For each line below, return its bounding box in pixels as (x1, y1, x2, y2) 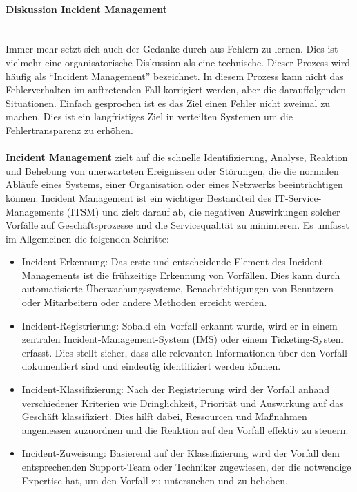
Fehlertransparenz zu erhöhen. (6, 122, 133, 137)
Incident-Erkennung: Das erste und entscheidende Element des (21, 254, 286, 269)
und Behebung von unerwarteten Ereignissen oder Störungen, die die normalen (6, 163, 339, 178)
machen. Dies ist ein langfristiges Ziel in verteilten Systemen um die (6, 109, 293, 124)
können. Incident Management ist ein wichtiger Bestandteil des (6, 190, 272, 205)
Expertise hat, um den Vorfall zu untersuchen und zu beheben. (21, 473, 288, 487)
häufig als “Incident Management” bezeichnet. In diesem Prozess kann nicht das (6, 68, 344, 83)
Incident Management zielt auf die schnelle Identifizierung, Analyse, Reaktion (6, 150, 348, 164)
